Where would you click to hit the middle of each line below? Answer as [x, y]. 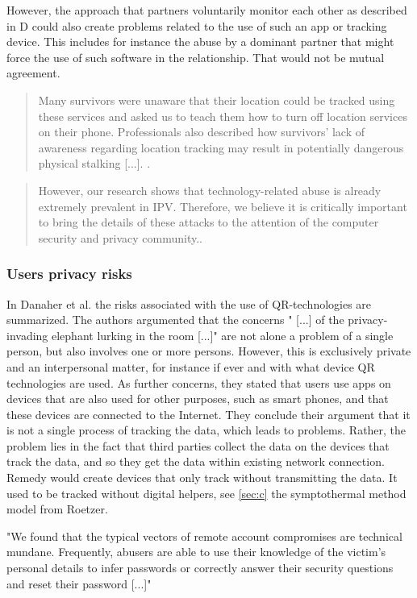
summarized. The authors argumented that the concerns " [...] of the [175, 320]
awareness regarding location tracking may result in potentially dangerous [221, 147]
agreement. [33, 73]
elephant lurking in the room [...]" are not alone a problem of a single [223, 335]
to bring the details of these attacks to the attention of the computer [208, 222]
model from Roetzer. [57, 509]
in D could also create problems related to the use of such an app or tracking [197, 25]
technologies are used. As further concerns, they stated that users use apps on [199, 382]
